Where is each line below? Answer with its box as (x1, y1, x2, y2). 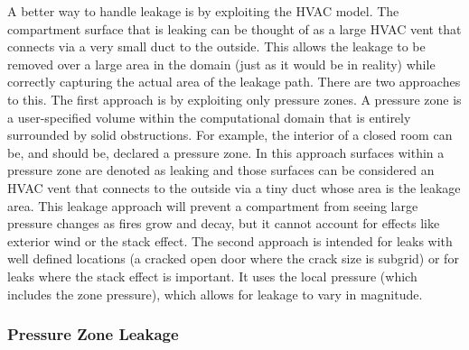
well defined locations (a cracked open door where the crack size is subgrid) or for (7, 249, 459, 268)
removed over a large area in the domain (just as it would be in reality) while (7, 54, 436, 73)
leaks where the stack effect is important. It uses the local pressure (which (7, 266, 417, 285)
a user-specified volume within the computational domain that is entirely (7, 107, 411, 126)
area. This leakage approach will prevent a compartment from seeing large (7, 196, 418, 215)
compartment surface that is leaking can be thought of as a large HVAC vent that (7, 19, 462, 38)
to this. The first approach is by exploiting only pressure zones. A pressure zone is (7, 89, 462, 108)
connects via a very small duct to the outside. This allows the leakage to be (7, 37, 426, 56)
